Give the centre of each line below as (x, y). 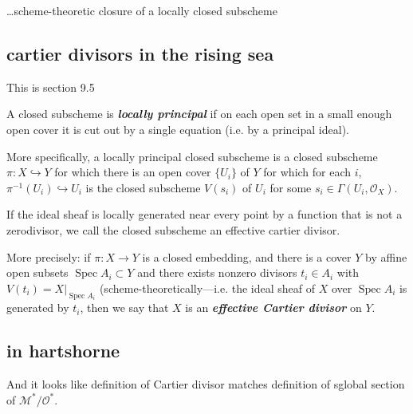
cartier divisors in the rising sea (140, 53)
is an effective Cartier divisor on (273, 308)
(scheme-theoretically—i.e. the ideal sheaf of (207, 288)
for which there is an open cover (133, 172)
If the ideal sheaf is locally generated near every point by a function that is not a (205, 214)
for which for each (307, 172)
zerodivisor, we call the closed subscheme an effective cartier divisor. (173, 229)
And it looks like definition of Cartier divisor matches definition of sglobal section (206, 383)
